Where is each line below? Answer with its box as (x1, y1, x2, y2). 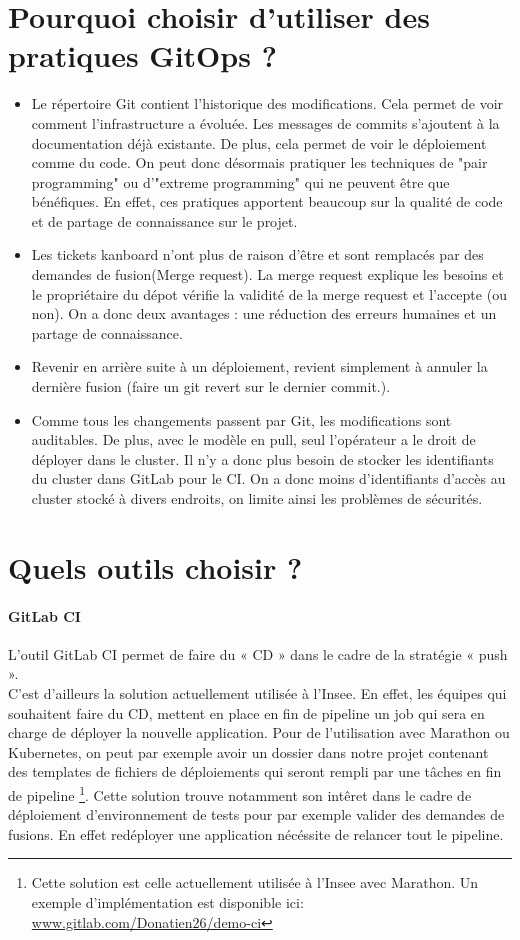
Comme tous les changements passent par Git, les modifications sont (31, 409, 452, 430)
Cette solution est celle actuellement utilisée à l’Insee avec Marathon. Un (31, 872, 479, 893)
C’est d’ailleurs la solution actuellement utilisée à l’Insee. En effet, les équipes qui (8, 682, 507, 703)
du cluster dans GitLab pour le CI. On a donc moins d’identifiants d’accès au (31, 468, 506, 489)
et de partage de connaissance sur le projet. (31, 210, 298, 231)
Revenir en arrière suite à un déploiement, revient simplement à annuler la (31, 356, 488, 377)
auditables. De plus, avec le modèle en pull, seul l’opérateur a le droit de (31, 429, 476, 450)
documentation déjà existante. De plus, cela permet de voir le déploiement (31, 132, 487, 153)
